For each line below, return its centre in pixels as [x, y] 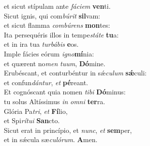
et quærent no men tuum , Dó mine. [55, 63]
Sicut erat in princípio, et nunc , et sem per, [68, 130]
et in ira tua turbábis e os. [41, 44]
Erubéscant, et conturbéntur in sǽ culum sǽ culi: [75, 73]
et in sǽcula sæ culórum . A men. [51, 139]
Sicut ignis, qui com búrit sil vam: [52, 15]
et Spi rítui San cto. [32, 120]
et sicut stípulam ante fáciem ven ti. [57, 6]
